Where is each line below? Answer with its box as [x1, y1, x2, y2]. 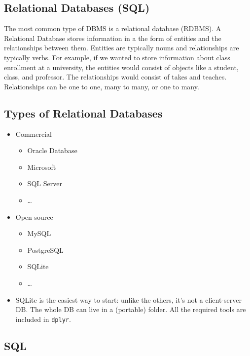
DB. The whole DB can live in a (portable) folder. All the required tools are [15, 304, 246, 315]
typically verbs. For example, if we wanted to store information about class [4, 52, 230, 62]
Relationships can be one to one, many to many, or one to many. [4, 81, 199, 91]
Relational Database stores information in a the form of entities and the [4, 33, 221, 43]
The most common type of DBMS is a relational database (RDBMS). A [4, 23, 221, 34]
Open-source [15, 211, 53, 222]
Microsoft [27, 161, 56, 172]
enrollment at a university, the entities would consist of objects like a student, [4, 62, 239, 72]
